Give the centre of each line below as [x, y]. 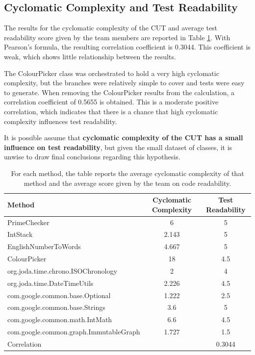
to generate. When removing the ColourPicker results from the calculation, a [119, 92]
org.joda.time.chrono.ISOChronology [62, 270]
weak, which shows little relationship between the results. [90, 56]
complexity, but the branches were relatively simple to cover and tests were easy [124, 83]
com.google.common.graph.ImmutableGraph [74, 332]
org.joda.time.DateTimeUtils [51, 283]
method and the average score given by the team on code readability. [127, 183]
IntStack [20, 234]
